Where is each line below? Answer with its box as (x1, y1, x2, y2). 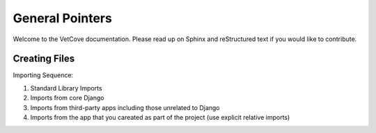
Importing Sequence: (13, 71, 73, 79)
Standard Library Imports (30, 84, 102, 92)
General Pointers (13, 10, 113, 26)
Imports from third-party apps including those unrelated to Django (30, 103, 220, 111)
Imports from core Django (30, 94, 104, 102)
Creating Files (13, 53, 75, 65)
